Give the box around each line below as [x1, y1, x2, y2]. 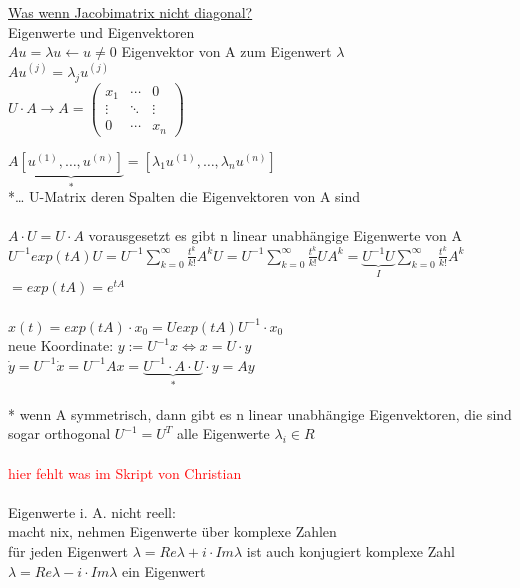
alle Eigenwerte [177, 423, 270, 444]
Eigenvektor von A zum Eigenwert [121, 41, 332, 62]
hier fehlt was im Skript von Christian [8, 462, 242, 483]
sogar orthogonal [8, 423, 111, 444]
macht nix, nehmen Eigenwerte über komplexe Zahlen [8, 521, 337, 542]
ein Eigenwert [122, 560, 206, 581]
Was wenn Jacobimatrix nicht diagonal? [8, 2, 253, 22]
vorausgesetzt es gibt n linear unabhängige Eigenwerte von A [88, 225, 463, 246]
